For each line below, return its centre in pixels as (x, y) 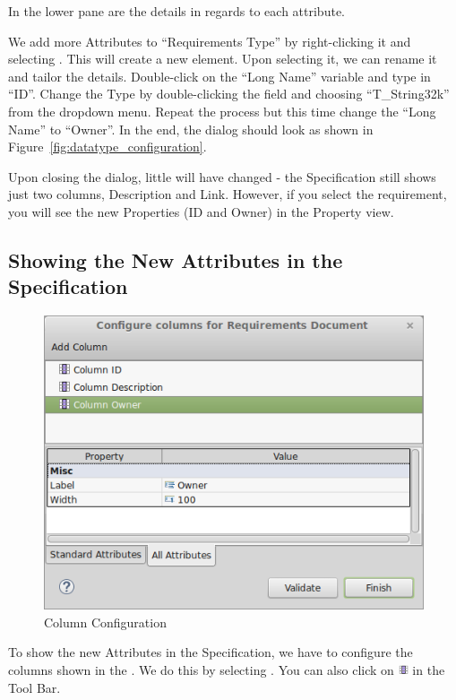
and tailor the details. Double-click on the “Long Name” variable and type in (219, 76)
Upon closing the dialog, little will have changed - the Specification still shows (222, 176)
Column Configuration (105, 622)
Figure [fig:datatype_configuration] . (108, 147)
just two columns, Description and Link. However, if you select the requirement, (228, 194)
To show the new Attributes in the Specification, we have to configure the (211, 652)
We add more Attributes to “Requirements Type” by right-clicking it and (210, 41)
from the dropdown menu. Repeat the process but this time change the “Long (222, 111)
